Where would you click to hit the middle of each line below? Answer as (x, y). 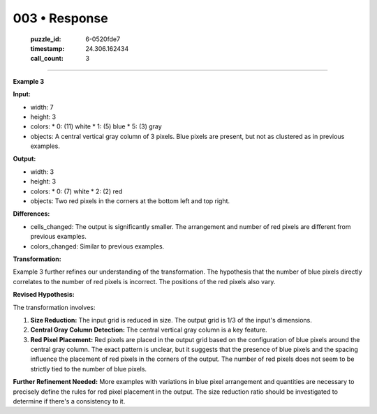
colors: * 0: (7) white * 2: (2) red (76, 191)
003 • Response (60, 18)
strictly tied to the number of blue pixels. (88, 369)
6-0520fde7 (103, 39)
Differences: (31, 214)
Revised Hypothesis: (44, 295)
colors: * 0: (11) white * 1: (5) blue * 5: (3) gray (96, 126)
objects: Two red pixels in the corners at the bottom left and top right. (130, 201)
